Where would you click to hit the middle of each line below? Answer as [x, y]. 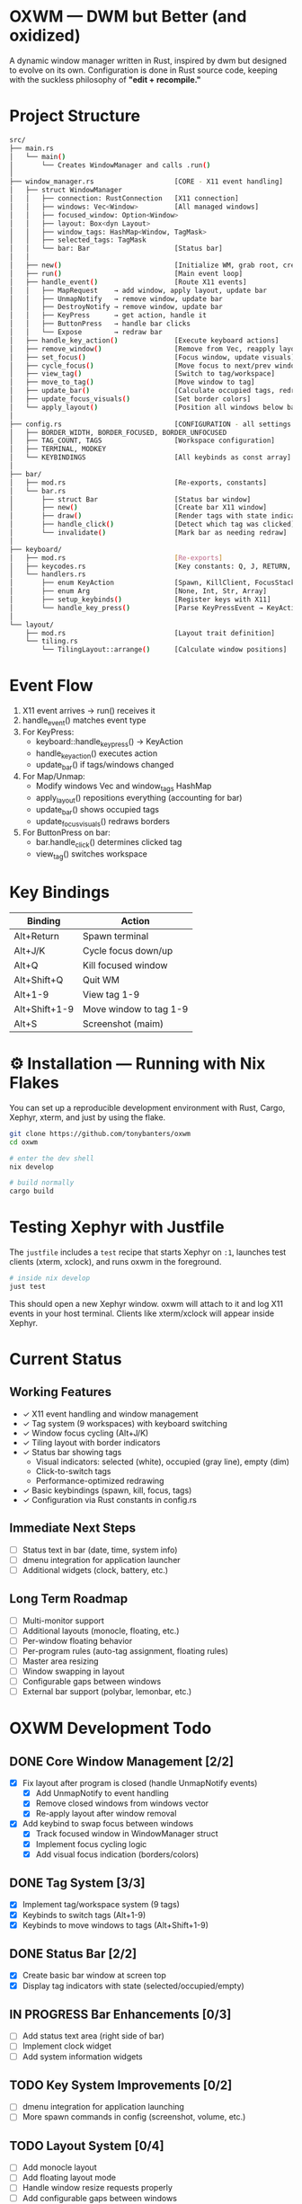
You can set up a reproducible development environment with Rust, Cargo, [147, 1107]
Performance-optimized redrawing [100, 1480]
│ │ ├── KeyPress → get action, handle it [108, 315]
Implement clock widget [67, 2046]
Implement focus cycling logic [91, 1844]
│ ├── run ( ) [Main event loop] [126, 273]
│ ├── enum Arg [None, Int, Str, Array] [138, 591]
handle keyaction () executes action [97, 754]
